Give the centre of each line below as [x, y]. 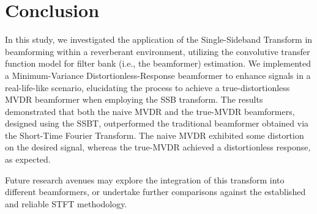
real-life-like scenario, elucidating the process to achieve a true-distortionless [147, 87]
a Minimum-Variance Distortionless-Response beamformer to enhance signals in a [158, 75]
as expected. [28, 159]
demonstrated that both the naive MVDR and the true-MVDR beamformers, [150, 111]
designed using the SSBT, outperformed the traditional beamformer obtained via [157, 123]
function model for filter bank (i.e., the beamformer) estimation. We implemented [158, 63]
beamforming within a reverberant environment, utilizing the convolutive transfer [158, 51]
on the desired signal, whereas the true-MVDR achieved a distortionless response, [158, 147]
